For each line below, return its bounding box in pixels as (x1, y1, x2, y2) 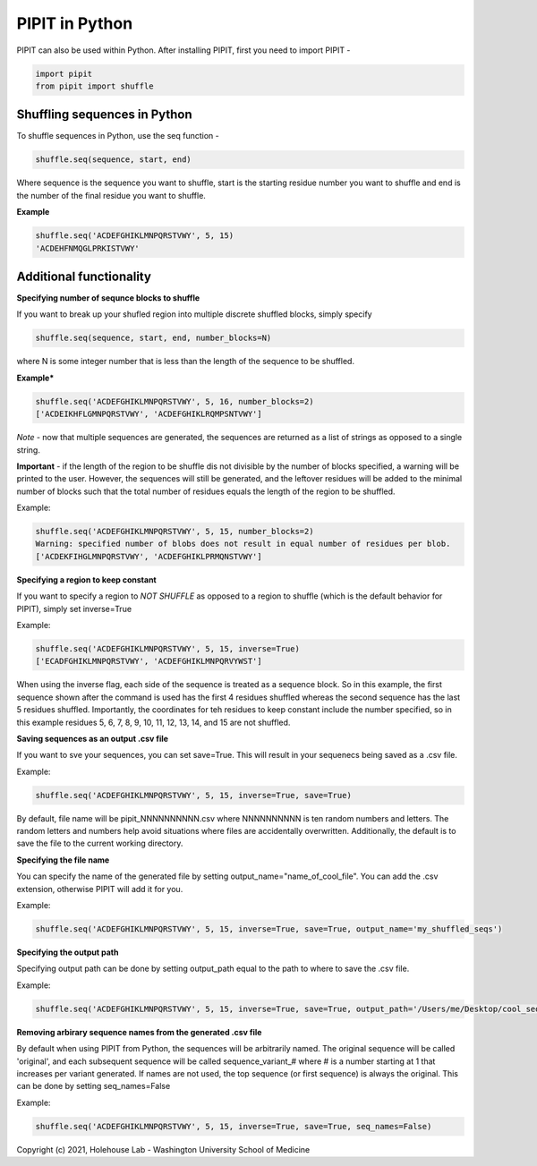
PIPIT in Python (16, 13, 133, 33)
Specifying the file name (16, 855, 110, 865)
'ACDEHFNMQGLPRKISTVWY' (35, 243, 141, 253)
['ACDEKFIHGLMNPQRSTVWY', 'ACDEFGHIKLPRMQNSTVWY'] (35, 551, 263, 561)
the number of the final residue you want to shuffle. (16, 190, 206, 200)
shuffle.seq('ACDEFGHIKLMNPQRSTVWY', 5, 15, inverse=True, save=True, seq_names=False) (35, 1121, 432, 1131)
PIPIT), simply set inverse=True (16, 603, 132, 614)
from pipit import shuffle (35, 81, 154, 91)
